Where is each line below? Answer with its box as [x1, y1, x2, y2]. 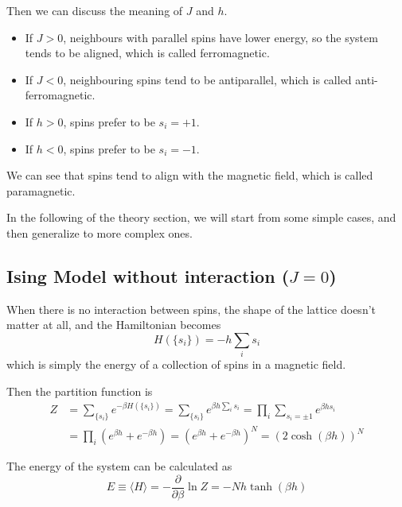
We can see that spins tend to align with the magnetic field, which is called [6, 167, 373, 184]
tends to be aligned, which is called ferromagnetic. [25, 45, 270, 61]
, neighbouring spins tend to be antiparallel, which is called [63, 71, 352, 87]
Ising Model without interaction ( [6, 263, 290, 288]
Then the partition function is [6, 382, 153, 399]
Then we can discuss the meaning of [6, 2, 183, 18]
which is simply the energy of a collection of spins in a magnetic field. [6, 356, 346, 373]
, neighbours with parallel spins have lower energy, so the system [63, 29, 378, 45]
